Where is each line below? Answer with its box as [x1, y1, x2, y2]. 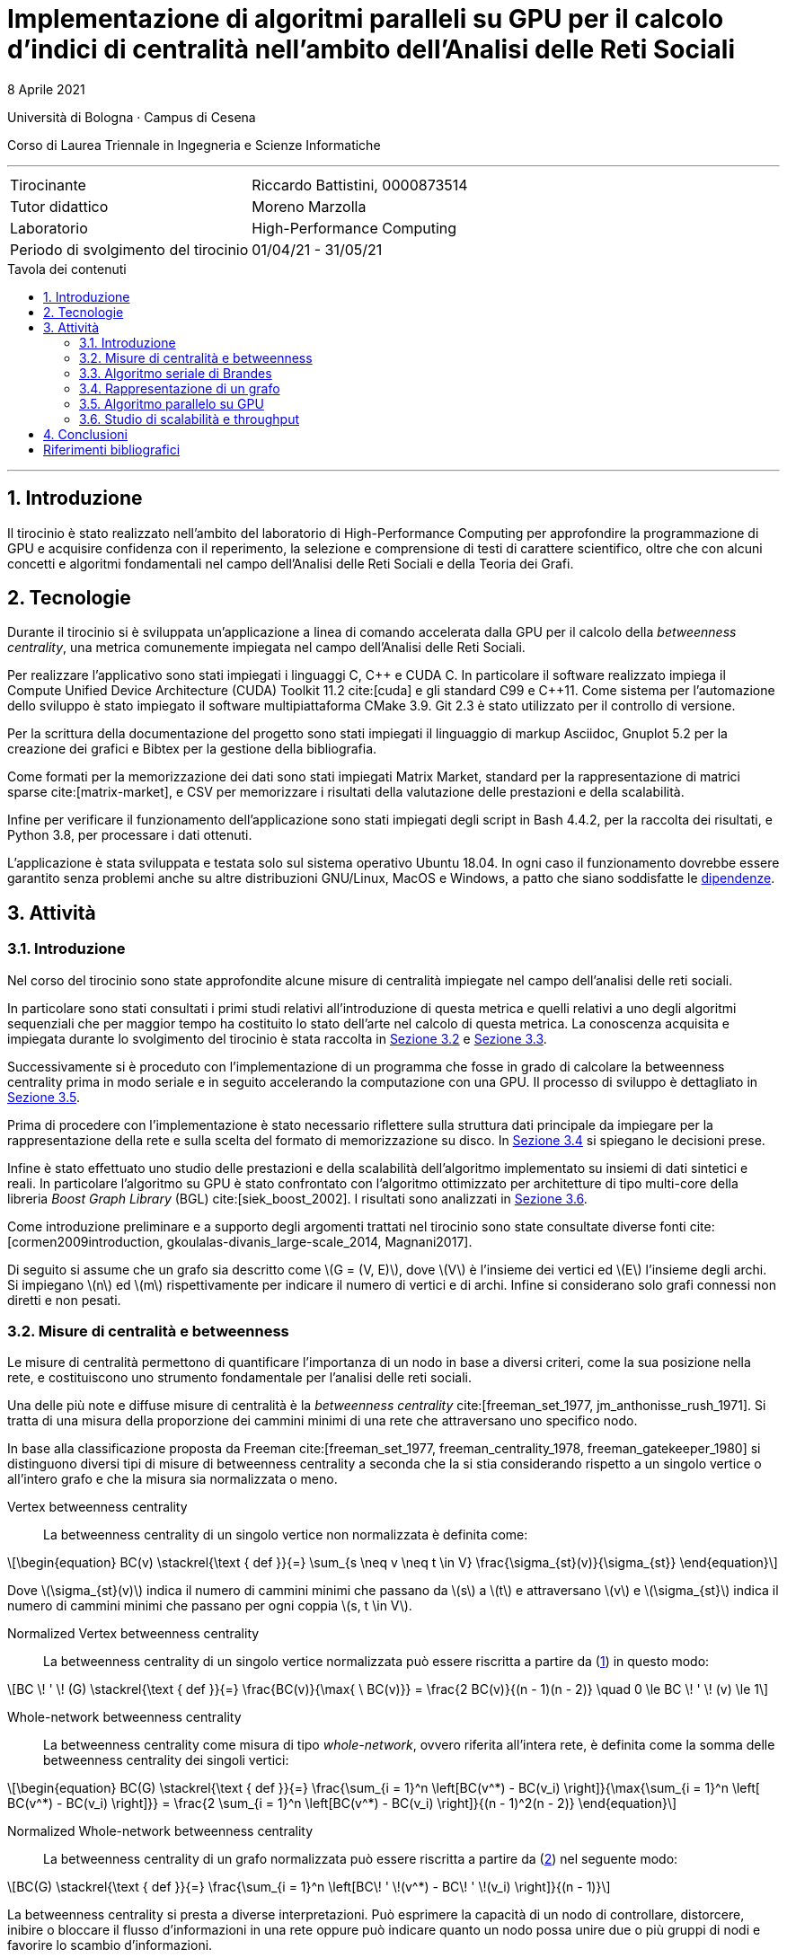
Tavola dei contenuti [7, 260, 127, 277]
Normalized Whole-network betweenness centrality [7, 1823, 314, 1839]
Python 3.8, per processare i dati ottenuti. [7, 827, 252, 843]
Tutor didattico [10, 197, 109, 216]
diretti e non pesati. [7, 1292, 121, 1308]
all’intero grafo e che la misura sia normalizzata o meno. [7, 1471, 338, 1487]
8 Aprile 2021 [7, 81, 85, 97]
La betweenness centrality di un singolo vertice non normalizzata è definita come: [43, 1527, 528, 1543]
